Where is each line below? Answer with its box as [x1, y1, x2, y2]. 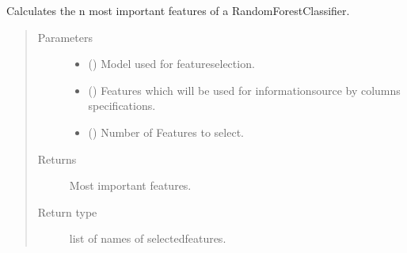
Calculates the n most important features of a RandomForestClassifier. [6, 2, 350, 18]
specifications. [88, 97, 156, 114]
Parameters [37, 28, 93, 45]
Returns [37, 150, 77, 167]
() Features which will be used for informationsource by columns [88, 81, 401, 98]
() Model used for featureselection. [88, 55, 255, 72]
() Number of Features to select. [88, 123, 244, 140]
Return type [37, 203, 97, 220]
